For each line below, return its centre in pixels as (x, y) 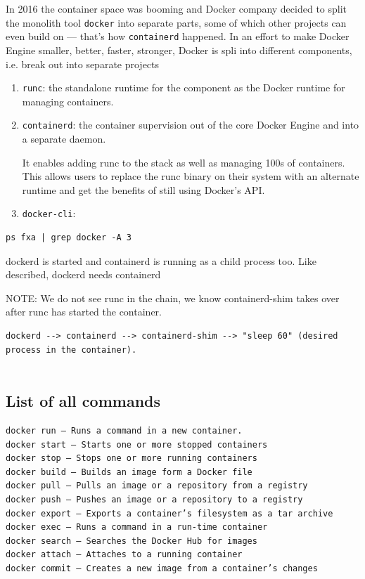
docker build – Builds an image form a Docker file (129, 472)
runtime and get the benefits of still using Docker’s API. (143, 189)
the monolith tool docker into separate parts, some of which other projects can (176, 22)
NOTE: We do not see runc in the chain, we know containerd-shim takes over (173, 298)
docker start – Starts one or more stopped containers (137, 444)
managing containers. (68, 101)
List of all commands (83, 401)
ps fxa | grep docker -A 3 (69, 238)
